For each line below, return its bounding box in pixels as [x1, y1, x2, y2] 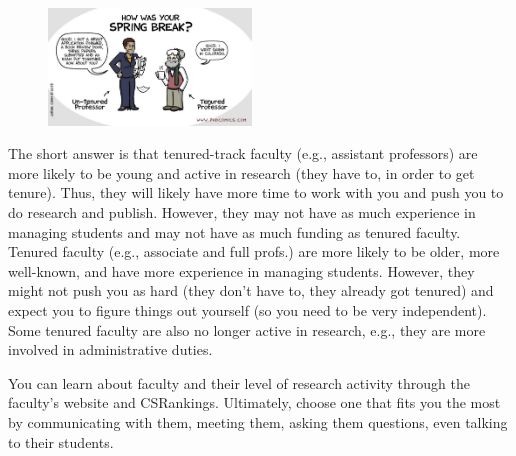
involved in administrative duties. [8, 339, 213, 360]
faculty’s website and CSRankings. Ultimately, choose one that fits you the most [8, 392, 501, 413]
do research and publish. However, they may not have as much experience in [8, 202, 476, 223]
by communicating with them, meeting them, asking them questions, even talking [8, 411, 508, 432]
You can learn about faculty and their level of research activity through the [8, 372, 470, 393]
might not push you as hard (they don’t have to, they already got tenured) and [8, 280, 494, 301]
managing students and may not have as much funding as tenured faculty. [8, 221, 461, 242]
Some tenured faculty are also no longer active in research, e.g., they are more [8, 319, 486, 340]
